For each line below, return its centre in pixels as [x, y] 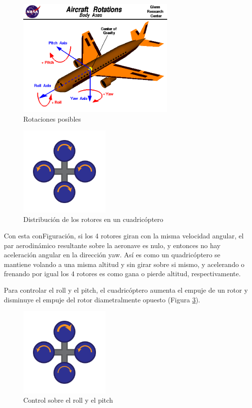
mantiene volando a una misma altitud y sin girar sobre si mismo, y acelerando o [124, 264]
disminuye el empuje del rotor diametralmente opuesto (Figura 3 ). [102, 299]
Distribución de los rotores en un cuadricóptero [93, 219]
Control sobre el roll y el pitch [68, 400]
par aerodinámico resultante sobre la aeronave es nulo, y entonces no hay [112, 245]
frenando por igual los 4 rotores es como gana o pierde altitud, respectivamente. [122, 274]
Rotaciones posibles [52, 118]
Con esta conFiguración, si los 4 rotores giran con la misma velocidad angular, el [124, 236]
